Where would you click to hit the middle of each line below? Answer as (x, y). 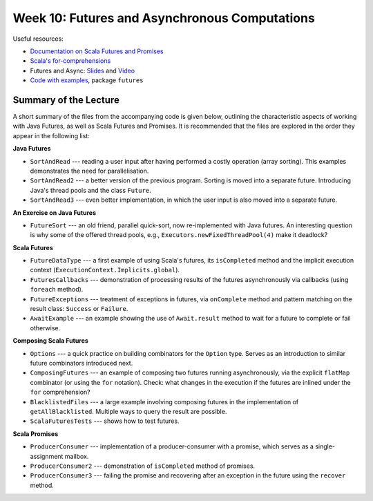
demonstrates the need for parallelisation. (89, 171)
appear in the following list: (51, 135)
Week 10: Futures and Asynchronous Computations (164, 18)
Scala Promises (36, 434)
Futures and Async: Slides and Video (82, 70)
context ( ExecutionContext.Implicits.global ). (105, 270)
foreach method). (57, 290)
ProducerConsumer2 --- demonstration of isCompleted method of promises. (143, 466)
